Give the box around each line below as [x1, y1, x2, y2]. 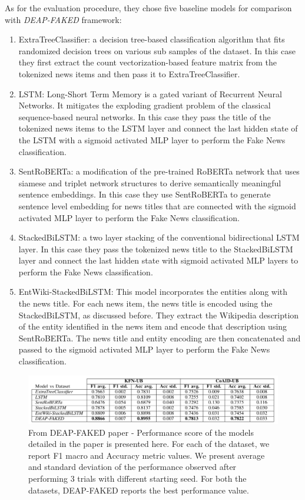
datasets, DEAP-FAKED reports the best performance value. [28, 483, 249, 496]
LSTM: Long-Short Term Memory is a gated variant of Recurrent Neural [18, 87, 282, 100]
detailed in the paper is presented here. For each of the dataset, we [28, 437, 270, 450]
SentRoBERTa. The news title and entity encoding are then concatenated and [18, 331, 301, 344]
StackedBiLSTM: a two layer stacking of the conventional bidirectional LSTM [18, 231, 300, 244]
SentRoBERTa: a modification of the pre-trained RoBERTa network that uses [18, 165, 300, 177]
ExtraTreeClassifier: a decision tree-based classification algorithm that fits [18, 33, 285, 45]
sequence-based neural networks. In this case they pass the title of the [18, 110, 271, 123]
